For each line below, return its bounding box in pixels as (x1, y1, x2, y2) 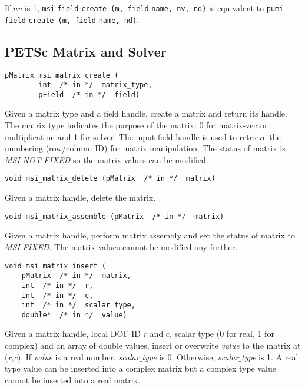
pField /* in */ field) (38, 90, 140, 99)
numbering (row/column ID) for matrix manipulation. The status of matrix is (5, 142, 286, 154)
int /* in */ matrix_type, (38, 81, 152, 89)
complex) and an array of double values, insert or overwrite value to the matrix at (5, 339, 301, 351)
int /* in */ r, (21, 281, 94, 290)
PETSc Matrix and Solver (5, 42, 167, 60)
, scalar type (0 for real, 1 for (169, 327, 274, 340)
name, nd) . (98, 13, 140, 25)
